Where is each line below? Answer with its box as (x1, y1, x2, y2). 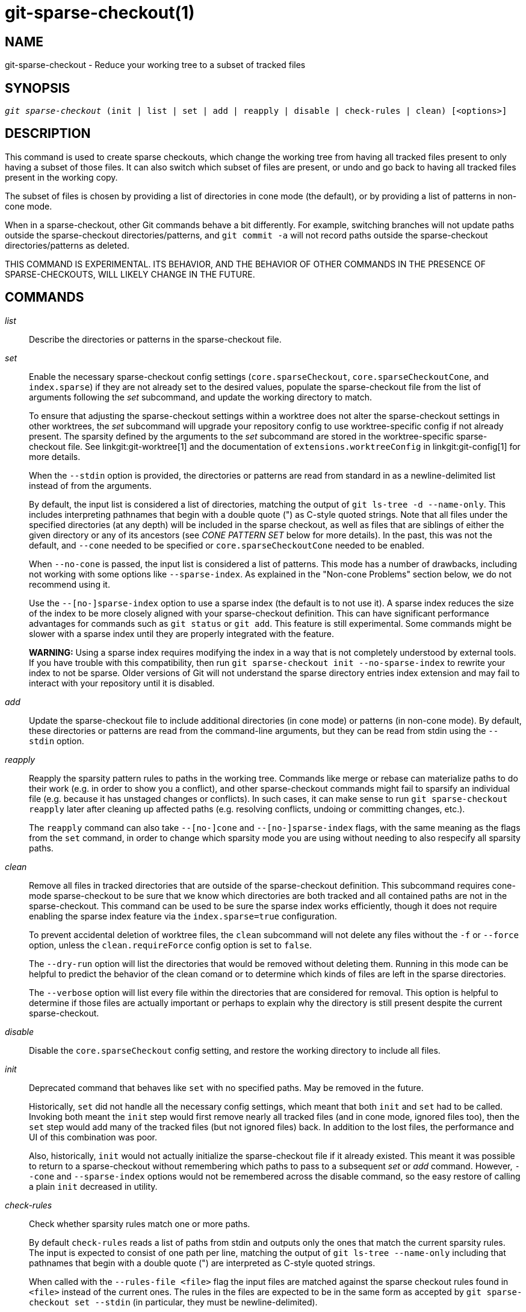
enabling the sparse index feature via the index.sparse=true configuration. (29, 910, 337, 921)
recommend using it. (29, 579, 110, 589)
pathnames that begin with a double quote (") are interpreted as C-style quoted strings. (29, 1257, 376, 1268)
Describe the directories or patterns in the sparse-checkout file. (29, 334, 282, 344)
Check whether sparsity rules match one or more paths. (29, 1218, 250, 1229)
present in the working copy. (5, 172, 118, 182)
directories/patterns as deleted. (5, 240, 129, 250)
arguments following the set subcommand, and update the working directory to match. (29, 391, 373, 402)
